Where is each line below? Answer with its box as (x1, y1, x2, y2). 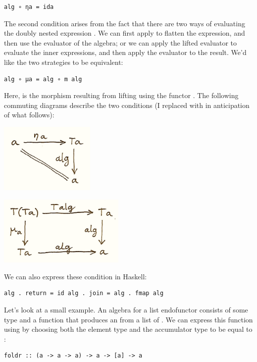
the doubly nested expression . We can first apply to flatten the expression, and (4, 28, 245, 38)
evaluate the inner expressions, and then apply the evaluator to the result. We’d (4, 47, 247, 57)
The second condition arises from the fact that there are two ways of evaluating (4, 18, 245, 28)
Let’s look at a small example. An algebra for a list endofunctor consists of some (4, 304, 248, 314)
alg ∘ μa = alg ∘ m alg (4, 75, 82, 83)
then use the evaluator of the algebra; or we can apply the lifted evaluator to (4, 37, 237, 48)
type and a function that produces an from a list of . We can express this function (4, 314, 253, 324)
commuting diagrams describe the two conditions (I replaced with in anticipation (4, 100, 250, 110)
